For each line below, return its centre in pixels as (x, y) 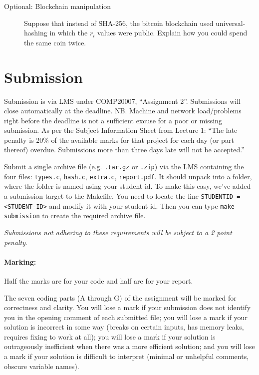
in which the (69, 33)
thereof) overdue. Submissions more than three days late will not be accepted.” (124, 150)
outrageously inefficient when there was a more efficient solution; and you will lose (129, 346)
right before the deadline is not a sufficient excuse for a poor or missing (113, 120)
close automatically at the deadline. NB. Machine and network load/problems (123, 111)
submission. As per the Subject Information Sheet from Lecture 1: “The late (121, 130)
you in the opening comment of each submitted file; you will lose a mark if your (126, 317)
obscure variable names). (42, 366)
